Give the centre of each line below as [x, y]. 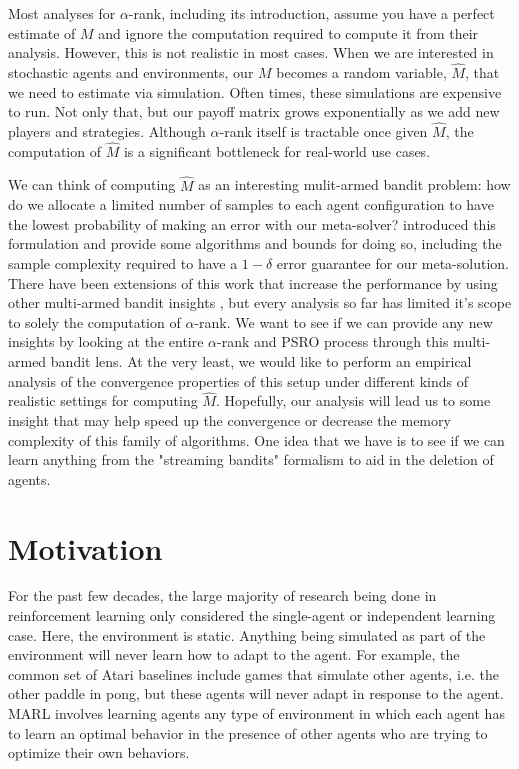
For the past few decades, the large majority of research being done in [222, 595]
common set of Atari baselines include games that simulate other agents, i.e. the [253, 673]
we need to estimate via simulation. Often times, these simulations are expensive [255, 91]
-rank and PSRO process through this [333, 341]
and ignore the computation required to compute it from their [288, 32]
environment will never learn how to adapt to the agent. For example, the [234, 654]
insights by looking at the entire [106, 341]
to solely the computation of [94, 321]
